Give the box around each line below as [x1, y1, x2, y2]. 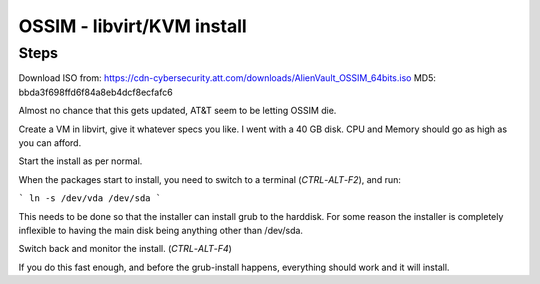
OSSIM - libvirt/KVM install [18, 15, 247, 37]
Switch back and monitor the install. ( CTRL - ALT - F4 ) [18, 243, 232, 255]
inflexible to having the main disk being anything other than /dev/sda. [18, 224, 304, 236]
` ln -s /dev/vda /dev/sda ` [18, 193, 162, 204]
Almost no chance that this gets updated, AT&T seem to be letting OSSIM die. [18, 105, 337, 117]
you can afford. [18, 136, 82, 149]
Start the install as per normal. [18, 155, 143, 167]
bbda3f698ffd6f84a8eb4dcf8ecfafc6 [18, 86, 174, 98]
